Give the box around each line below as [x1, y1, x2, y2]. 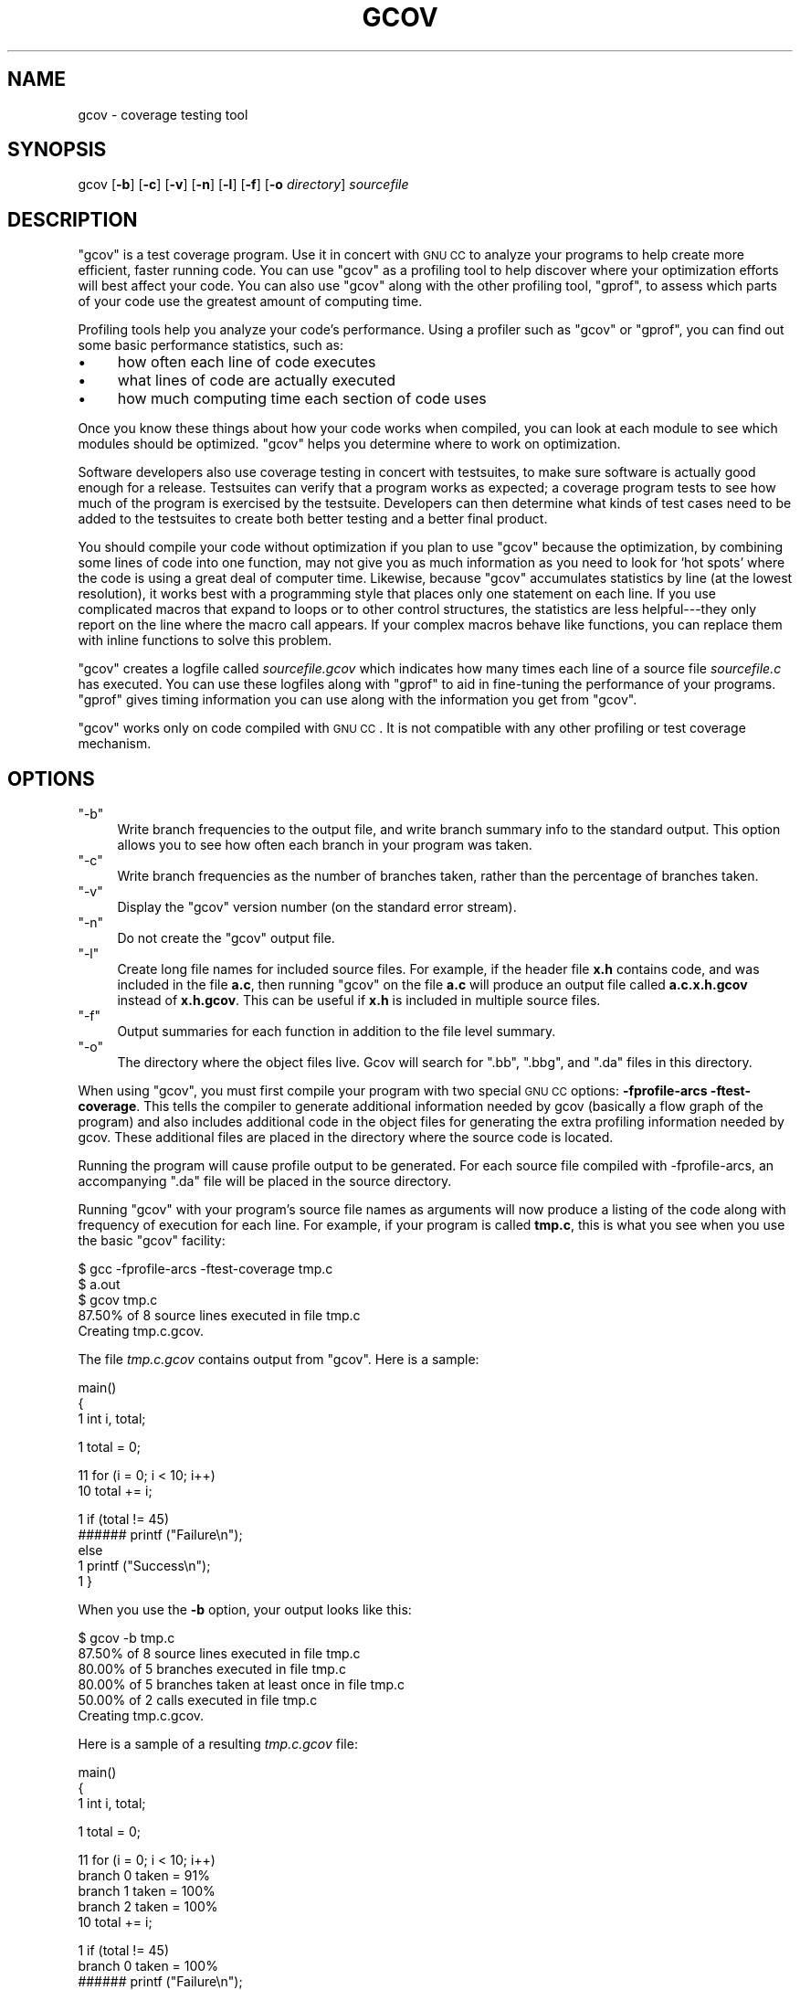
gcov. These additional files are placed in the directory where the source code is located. [78, 1129, 614, 1146]
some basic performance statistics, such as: [78, 337, 343, 354]
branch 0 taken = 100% [78, 1958, 218, 1974]
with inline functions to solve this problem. [78, 632, 332, 649]
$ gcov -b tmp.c [78, 1630, 175, 1646]
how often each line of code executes [117, 353, 376, 372]
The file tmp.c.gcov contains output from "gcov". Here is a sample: [78, 1351, 479, 1368]
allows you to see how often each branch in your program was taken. [117, 837, 532, 853]
